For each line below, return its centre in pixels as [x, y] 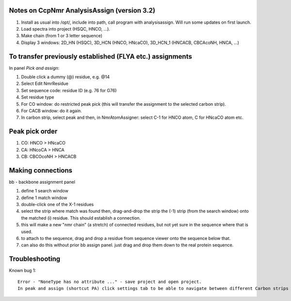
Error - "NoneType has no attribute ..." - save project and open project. [110, 282]
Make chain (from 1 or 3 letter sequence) [62, 36]
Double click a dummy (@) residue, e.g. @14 [65, 77]
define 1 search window [45, 191]
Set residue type [38, 97]
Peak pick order [33, 132]
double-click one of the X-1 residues [57, 205]
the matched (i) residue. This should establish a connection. [81, 218]
